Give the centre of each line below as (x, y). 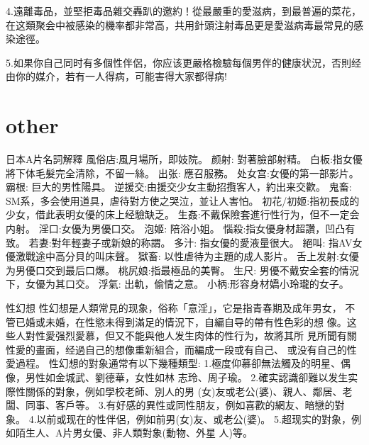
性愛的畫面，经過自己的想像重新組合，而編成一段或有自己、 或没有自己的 (176, 349)
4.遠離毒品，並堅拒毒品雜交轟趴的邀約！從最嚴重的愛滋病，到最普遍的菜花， (183, 11)
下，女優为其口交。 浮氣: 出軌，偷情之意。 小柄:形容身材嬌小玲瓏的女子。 (177, 284)
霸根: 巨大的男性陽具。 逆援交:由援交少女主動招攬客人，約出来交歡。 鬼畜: (179, 187)
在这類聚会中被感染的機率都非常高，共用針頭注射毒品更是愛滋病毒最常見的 (180, 24)
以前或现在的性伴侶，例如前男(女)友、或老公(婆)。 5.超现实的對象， (194, 418)
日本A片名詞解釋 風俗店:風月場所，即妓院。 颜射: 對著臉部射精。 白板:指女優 (184, 159)
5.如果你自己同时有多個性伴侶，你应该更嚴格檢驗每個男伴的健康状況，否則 (178, 62)
